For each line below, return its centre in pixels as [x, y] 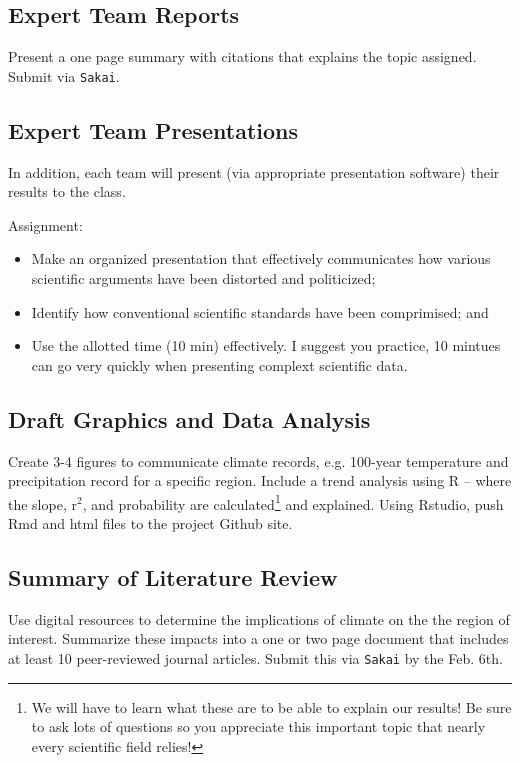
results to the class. [67, 191]
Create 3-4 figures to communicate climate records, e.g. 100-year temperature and [258, 460]
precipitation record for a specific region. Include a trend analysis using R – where [260, 480]
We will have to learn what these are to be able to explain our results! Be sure [271, 706]
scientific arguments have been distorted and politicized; [203, 278]
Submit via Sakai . [64, 75]
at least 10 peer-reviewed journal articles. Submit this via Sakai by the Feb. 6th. [255, 658]
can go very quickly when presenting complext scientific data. [219, 364]
